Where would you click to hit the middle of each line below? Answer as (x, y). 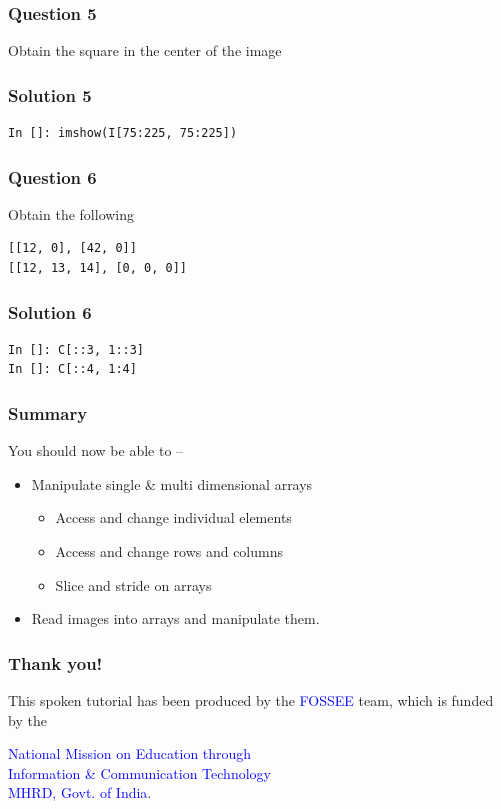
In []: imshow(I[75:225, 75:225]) (123, 133)
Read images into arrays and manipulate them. (175, 618)
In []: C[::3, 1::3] (76, 349)
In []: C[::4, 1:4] (72, 369)
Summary (48, 412)
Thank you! (55, 662)
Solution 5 (50, 94)
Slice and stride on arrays (133, 584)
